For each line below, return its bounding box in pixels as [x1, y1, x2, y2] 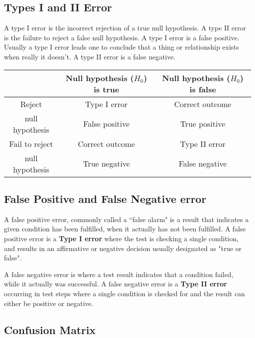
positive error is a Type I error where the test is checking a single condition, [4, 233, 239, 243]
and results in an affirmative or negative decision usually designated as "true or [4, 243, 242, 253]
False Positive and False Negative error [4, 191, 206, 206]
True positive [180, 118, 226, 130]
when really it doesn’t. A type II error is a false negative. [4, 51, 176, 61]
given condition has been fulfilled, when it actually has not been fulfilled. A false [4, 224, 246, 234]
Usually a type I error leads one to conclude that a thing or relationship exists [4, 42, 239, 52]
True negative [83, 158, 130, 169]
